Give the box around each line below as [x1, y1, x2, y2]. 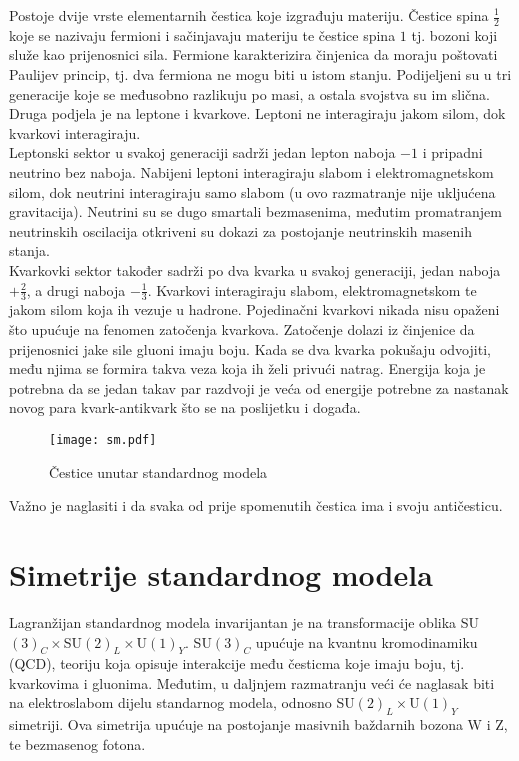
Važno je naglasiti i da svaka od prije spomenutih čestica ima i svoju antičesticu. [9, 495, 503, 516]
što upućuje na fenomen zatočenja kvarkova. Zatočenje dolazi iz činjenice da [9, 318, 475, 339]
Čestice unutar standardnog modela [49, 461, 268, 482]
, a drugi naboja [26, 279, 126, 300]
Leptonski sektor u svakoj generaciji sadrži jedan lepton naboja [9, 142, 396, 163]
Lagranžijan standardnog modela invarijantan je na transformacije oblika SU [9, 611, 480, 632]
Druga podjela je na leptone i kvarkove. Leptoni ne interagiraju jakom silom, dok [9, 103, 506, 124]
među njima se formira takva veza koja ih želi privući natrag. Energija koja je [9, 358, 486, 379]
